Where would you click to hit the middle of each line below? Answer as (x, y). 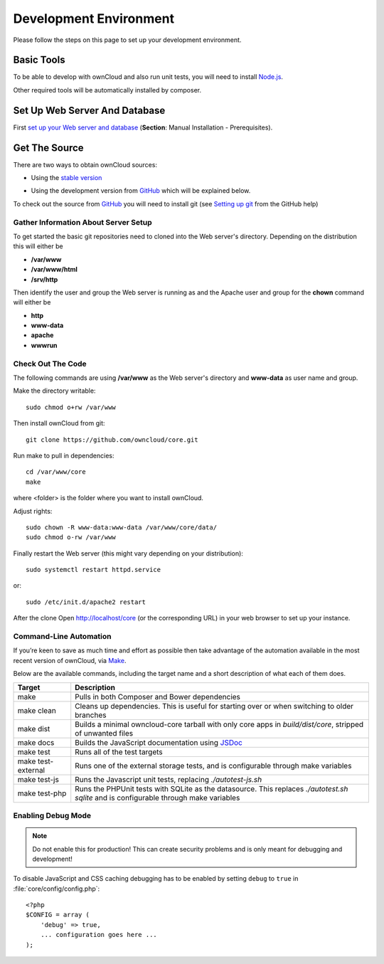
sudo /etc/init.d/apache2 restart (86, 602)
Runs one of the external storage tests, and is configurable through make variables (213, 766)
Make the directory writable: (54, 391)
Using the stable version (66, 178)
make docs (36, 742)
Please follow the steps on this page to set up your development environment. (127, 40)
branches (91, 715)
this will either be (38, 246)
